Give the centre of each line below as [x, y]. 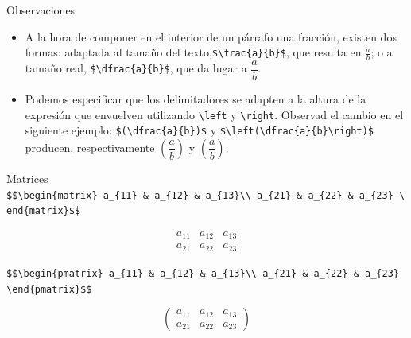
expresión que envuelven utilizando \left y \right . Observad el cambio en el [214, 114]
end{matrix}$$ [44, 211]
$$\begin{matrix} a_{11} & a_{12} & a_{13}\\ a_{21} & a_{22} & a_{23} [200, 195]
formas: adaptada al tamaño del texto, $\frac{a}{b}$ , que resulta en [193, 52]
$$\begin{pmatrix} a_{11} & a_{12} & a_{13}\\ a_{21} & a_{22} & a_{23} [203, 273]
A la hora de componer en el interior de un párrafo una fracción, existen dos [211, 36]
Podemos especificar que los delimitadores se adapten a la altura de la [196, 99]
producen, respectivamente [90, 147]
